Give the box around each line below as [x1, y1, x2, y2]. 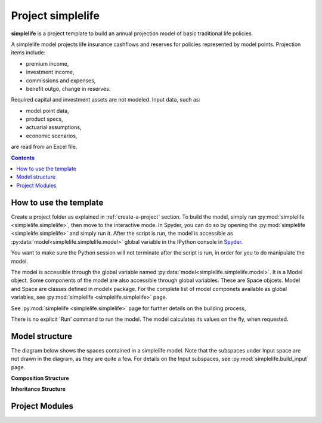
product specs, [26, 115, 63, 122]
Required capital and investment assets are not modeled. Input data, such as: [11, 96, 201, 103]
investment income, [26, 69, 75, 76]
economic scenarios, [26, 132, 78, 139]
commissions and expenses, [26, 76, 96, 84]
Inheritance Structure [11, 385, 66, 393]
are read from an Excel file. [11, 143, 78, 151]
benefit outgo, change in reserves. [26, 85, 111, 92]
